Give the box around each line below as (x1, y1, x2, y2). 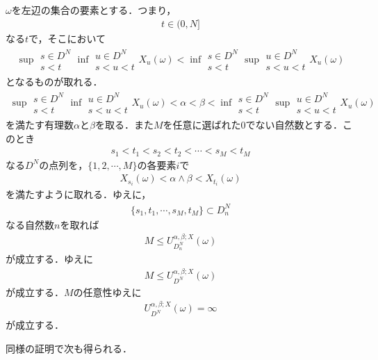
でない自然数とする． (245, 117, 343, 131)
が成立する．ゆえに (6, 252, 93, 266)
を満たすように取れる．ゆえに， (6, 187, 151, 202)
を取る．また (94, 117, 154, 131)
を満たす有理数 (6, 117, 74, 131)
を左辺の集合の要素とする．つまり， (11, 3, 176, 17)
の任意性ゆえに (73, 284, 142, 299)
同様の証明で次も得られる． (6, 341, 132, 355)
